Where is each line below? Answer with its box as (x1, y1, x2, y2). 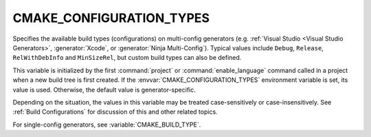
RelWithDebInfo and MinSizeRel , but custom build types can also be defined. (12, 54, 242, 62)
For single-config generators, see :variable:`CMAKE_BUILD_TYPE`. (12, 120, 201, 129)
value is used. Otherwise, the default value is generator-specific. (12, 85, 196, 94)
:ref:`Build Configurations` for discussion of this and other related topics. (12, 107, 218, 116)
